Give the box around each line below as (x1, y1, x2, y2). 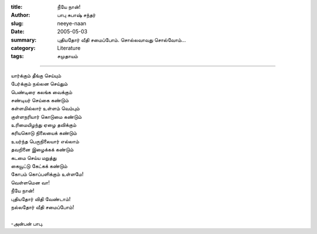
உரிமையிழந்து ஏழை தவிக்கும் (11, 121, 76, 129)
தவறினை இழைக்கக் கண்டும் (11, 146, 74, 153)
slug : (11, 19, 23, 26)
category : (11, 44, 36, 51)
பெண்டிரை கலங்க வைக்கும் (11, 88, 73, 95)
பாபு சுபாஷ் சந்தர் (57, 12, 96, 19)
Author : (11, 12, 31, 19)
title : (11, 4, 23, 10)
